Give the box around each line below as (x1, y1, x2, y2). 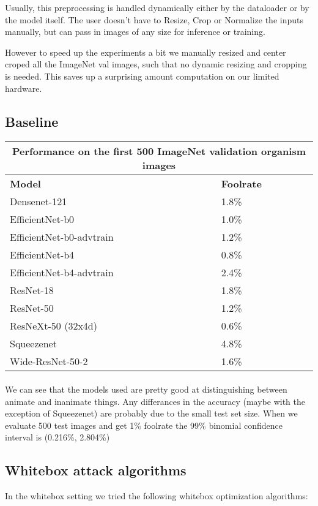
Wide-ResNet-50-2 (10, 354, 88, 369)
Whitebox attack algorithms (5, 461, 187, 480)
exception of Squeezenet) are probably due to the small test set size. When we (5, 407, 298, 420)
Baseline (5, 111, 59, 130)
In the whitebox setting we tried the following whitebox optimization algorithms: (5, 489, 308, 502)
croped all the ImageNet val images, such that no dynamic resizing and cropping (5, 58, 307, 70)
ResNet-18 (10, 283, 54, 298)
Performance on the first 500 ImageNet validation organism (12, 144, 306, 159)
